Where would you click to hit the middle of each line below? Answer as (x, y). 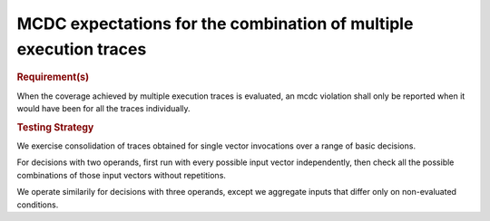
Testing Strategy (55, 127)
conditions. (38, 205)
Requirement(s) (53, 77)
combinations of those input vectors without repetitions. (122, 175)
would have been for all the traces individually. (103, 108)
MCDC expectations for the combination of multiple (215, 24)
